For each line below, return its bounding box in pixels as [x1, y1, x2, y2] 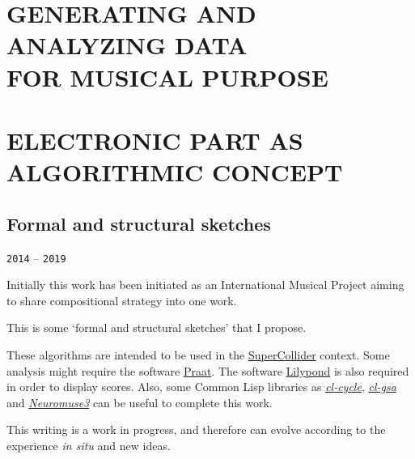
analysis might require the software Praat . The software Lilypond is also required [6, 362, 409, 379]
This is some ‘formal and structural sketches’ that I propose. [6, 319, 307, 336]
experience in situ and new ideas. [6, 436, 171, 453]
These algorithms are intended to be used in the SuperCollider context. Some [6, 346, 390, 363]
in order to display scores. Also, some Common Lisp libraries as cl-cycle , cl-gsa [6, 378, 396, 395]
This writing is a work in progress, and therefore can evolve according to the [6, 421, 386, 438]
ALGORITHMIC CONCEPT [6, 155, 343, 189]
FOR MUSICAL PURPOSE [6, 60, 328, 93]
